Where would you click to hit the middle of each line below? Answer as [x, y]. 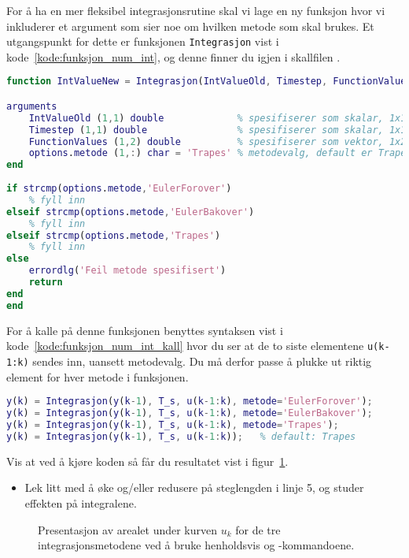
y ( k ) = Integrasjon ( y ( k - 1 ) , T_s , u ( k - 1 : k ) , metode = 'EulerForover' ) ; [190, 402]
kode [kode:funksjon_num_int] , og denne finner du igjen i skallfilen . [173, 56]
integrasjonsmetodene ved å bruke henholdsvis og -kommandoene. [196, 545]
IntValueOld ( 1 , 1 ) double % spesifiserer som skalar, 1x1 [217, 118]
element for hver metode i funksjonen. [98, 376]
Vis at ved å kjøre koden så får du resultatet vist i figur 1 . [147, 461]
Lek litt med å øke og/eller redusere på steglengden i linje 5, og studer [194, 487]
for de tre [258, 529]
